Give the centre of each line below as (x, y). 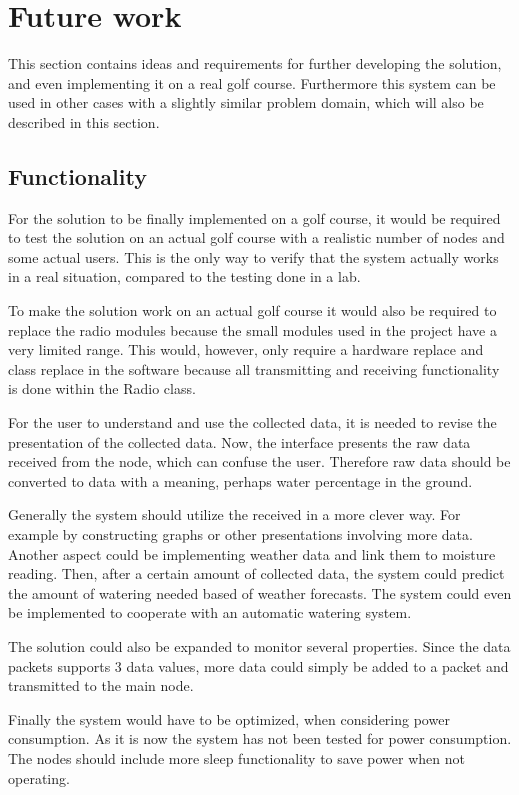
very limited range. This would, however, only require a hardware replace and (246, 349)
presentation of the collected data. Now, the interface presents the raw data (239, 441)
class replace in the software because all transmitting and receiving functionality (254, 368)
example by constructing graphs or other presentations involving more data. (240, 534)
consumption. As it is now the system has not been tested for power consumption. (260, 738)
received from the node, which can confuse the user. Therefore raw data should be (259, 461)
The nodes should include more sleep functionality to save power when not (236, 757)
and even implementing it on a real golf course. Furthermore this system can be (252, 82)
